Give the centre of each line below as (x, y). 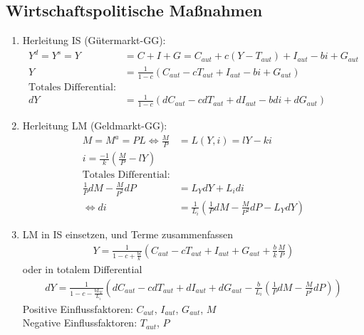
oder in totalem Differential (82, 269)
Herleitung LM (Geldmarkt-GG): (95, 126)
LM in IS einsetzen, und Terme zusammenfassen (128, 234)
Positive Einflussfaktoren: (78, 308)
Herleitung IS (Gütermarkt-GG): (94, 40)
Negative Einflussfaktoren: (80, 323)
